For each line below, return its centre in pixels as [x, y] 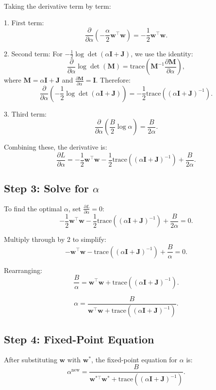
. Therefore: [113, 80]
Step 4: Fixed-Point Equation [79, 339]
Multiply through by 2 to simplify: [55, 239]
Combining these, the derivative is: [56, 147]
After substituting [31, 359]
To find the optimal [33, 208]
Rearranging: [23, 270]
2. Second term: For [33, 53]
